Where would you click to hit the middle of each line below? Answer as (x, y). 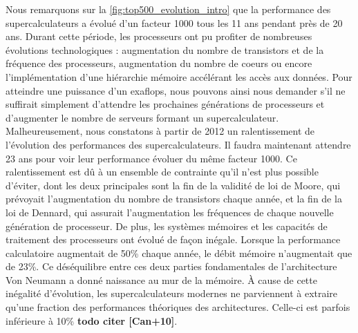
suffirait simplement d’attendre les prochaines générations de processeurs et (165, 104)
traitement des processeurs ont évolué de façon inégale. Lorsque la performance (173, 239)
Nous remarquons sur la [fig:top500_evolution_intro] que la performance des (168, 9)
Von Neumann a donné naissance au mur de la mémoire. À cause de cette (161, 279)
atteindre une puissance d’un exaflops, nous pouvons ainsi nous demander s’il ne (176, 90)
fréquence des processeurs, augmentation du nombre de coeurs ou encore (159, 63)
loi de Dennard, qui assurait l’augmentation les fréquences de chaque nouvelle (170, 212)
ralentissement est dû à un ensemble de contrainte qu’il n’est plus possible (162, 172)
